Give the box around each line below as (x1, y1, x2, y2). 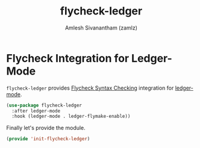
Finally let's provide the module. (6, 125, 86, 132)
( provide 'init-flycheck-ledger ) (6, 136, 90, 142)
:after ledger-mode (11, 108, 61, 114)
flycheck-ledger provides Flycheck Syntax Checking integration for (6, 84, 174, 91)
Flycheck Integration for (6, 51, 130, 65)
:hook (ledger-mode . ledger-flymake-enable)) (11, 113, 131, 120)
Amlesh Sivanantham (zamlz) (65, 24, 137, 31)
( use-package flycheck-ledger (6, 102, 83, 108)
